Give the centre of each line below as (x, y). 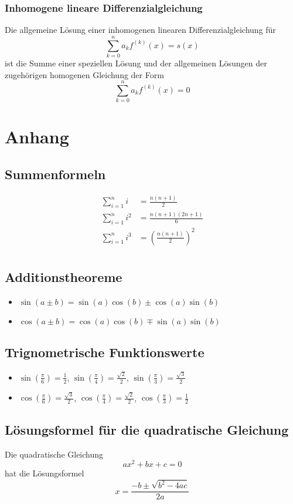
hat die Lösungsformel (45, 473)
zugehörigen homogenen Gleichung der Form (84, 74)
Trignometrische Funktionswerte (105, 352)
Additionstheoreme (64, 277)
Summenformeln (55, 174)
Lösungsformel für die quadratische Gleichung (147, 429)
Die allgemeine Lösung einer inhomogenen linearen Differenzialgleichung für (140, 30)
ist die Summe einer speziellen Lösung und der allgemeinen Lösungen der (136, 63)
